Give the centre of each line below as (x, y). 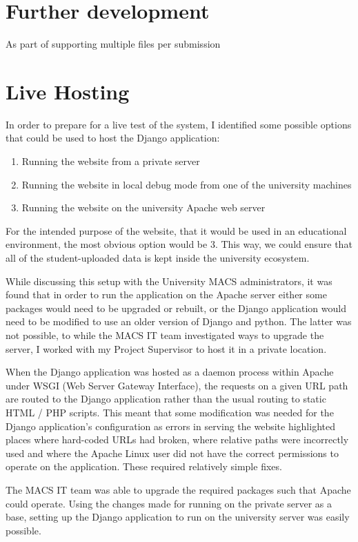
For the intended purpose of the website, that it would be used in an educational (176, 230)
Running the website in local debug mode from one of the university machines (187, 184)
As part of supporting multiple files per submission (113, 44)
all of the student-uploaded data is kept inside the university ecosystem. (158, 258)
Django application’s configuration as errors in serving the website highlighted (170, 426)
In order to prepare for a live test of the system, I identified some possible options (179, 124)
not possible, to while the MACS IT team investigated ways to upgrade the (165, 335)
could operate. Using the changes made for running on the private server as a (169, 503)
